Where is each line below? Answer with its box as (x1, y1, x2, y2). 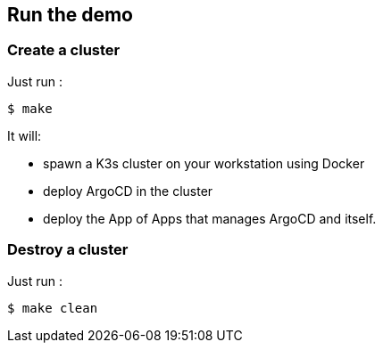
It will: (7, 127, 42, 143)
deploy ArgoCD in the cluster (43, 183, 213, 199)
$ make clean (7, 300, 98, 315)
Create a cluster (7, 41, 121, 60)
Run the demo (7, 4, 134, 26)
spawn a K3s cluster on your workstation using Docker (43, 155, 365, 171)
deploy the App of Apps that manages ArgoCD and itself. (43, 210, 377, 226)
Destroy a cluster (7, 240, 129, 259)
